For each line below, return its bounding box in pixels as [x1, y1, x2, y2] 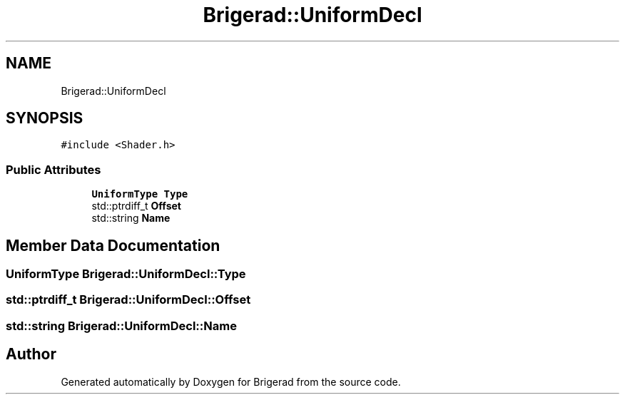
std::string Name [91, 212, 171, 225]
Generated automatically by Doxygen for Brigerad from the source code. [61, 375, 401, 388]
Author [6, 345, 56, 364]
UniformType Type [91, 188, 188, 200]
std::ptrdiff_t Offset [91, 200, 181, 212]
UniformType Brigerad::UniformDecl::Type [6, 267, 246, 282]
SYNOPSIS [6, 109, 83, 128]
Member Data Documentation [6, 236, 220, 255]
